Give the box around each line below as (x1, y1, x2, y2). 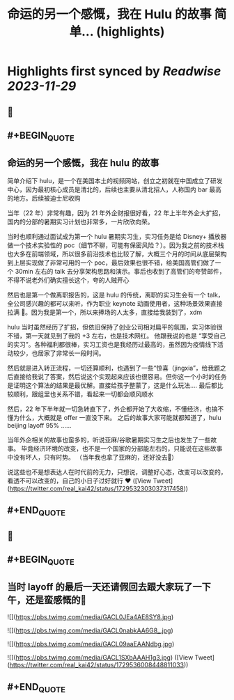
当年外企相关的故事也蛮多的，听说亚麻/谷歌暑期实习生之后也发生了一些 (7, 435, 211, 444)
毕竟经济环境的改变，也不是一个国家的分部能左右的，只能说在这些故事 (20, 444, 223, 453)
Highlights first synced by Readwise (7, 63, 221, 79)
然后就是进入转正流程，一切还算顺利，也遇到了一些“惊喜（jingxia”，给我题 (7, 364, 221, 372)
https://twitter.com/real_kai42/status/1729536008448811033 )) (9, 661, 189, 669)
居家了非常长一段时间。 (37, 349, 105, 357)
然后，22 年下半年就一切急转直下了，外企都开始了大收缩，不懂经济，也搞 (7, 405, 218, 413)
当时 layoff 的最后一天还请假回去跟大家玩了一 (7, 581, 202, 593)
